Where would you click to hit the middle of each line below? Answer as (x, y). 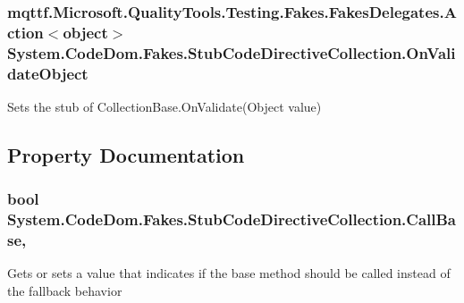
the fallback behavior (65, 291)
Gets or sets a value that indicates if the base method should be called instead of (229, 273)
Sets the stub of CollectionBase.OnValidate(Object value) (165, 106)
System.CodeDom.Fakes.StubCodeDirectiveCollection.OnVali (232, 52)
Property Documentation (126, 154)
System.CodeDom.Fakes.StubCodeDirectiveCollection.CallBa (232, 219)
